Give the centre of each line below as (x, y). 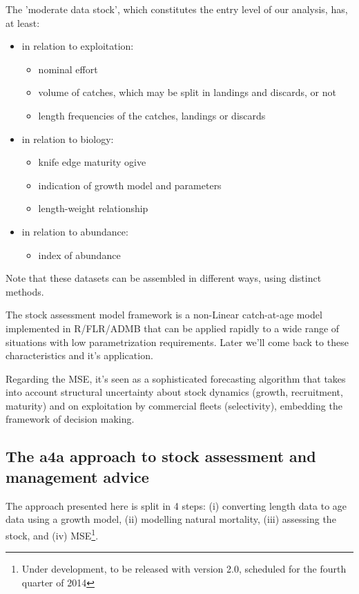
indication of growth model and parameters (130, 185)
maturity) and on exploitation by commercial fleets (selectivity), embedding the (174, 405)
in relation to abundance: (75, 231)
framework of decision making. (70, 419)
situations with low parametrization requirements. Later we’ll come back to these (177, 342)
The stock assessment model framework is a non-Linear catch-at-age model (164, 315)
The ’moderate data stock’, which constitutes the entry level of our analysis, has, (177, 9)
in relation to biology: (68, 138)
